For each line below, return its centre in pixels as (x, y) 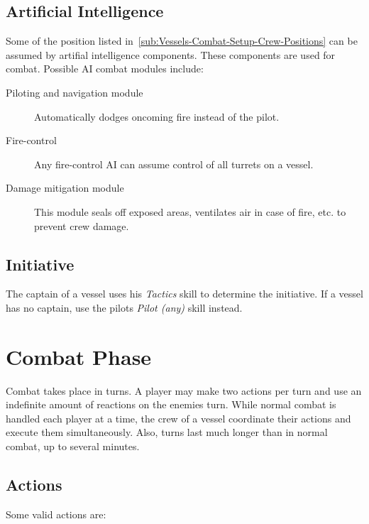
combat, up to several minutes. (73, 446)
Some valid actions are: (56, 514)
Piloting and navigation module (75, 92)
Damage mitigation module (65, 188)
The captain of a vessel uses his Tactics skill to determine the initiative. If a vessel (184, 294)
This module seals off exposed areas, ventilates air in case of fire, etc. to (190, 211)
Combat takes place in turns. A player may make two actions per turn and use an (184, 390)
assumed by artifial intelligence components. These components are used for (171, 54)
